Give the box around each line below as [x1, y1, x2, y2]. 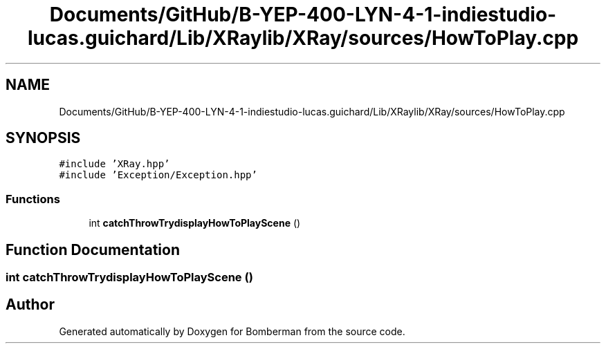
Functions [6, 191, 60, 206]
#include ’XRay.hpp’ [59, 158, 170, 170]
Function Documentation [6, 240, 180, 258]
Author [6, 296, 55, 314]
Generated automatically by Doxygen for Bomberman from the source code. [59, 325, 405, 337]
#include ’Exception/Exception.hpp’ [59, 169, 257, 181]
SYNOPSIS [6, 129, 81, 147]
